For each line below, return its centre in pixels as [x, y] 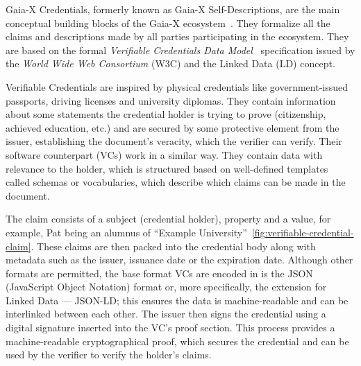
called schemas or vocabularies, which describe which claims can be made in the [176, 182]
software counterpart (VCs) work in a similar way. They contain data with [164, 154]
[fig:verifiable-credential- [303, 232]
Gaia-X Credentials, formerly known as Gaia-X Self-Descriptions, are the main [173, 9]
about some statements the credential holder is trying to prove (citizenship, [166, 114]
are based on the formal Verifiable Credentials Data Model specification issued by [180, 50]
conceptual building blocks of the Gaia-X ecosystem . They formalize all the [168, 23]
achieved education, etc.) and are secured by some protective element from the [173, 127]
